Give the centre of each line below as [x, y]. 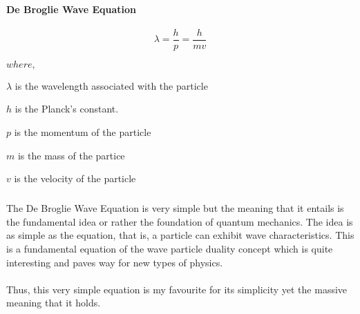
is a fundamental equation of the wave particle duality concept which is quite [170, 248]
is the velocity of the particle [75, 178]
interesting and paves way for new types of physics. [115, 262]
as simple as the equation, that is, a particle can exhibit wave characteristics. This [180, 235]
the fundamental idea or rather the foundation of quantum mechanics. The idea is [180, 221]
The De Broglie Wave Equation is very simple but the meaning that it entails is [175, 208]
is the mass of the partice [71, 155]
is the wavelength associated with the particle [111, 85]
